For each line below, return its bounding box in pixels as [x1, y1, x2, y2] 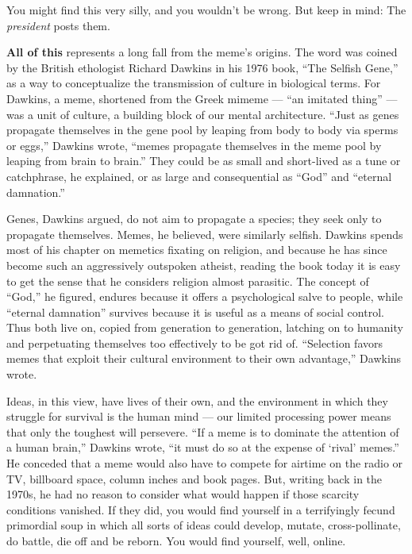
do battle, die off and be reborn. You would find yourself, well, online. [6, 533, 346, 548]
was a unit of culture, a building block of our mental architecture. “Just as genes [6, 106, 399, 122]
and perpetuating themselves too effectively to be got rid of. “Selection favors [6, 334, 383, 351]
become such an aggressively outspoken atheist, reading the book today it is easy [6, 256, 401, 273]
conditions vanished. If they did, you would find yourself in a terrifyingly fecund [6, 501, 395, 517]
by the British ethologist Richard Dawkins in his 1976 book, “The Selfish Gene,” [6, 59, 399, 75]
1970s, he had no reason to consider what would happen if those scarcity [6, 486, 360, 502]
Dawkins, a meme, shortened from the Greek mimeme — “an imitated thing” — [6, 90, 398, 106]
